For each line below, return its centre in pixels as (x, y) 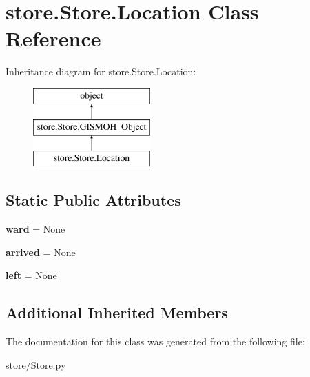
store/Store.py (36, 364)
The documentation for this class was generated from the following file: (155, 341)
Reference (53, 38)
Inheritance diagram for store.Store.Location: (101, 71)
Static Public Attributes (93, 200)
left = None (31, 275)
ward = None (35, 229)
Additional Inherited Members (117, 312)
